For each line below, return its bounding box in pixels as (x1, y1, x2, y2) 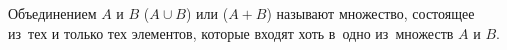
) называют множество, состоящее (266, 3, 475, 23)
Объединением (8, 3, 97, 23)
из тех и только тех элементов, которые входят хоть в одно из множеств (8, 22, 454, 43)
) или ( (185, 3, 229, 23)
